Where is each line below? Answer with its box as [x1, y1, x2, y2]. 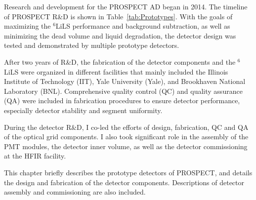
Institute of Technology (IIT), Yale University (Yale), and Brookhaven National [4, 76, 246, 86]
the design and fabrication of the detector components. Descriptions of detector [4, 177, 244, 187]
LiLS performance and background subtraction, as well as [55, 21, 230, 31]
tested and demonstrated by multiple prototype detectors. [4, 40, 179, 50]
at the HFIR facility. [4, 151, 66, 161]
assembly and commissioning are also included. [4, 187, 146, 197]
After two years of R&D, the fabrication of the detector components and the [4, 56, 236, 67]
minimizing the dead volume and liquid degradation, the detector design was [4, 30, 236, 40]
